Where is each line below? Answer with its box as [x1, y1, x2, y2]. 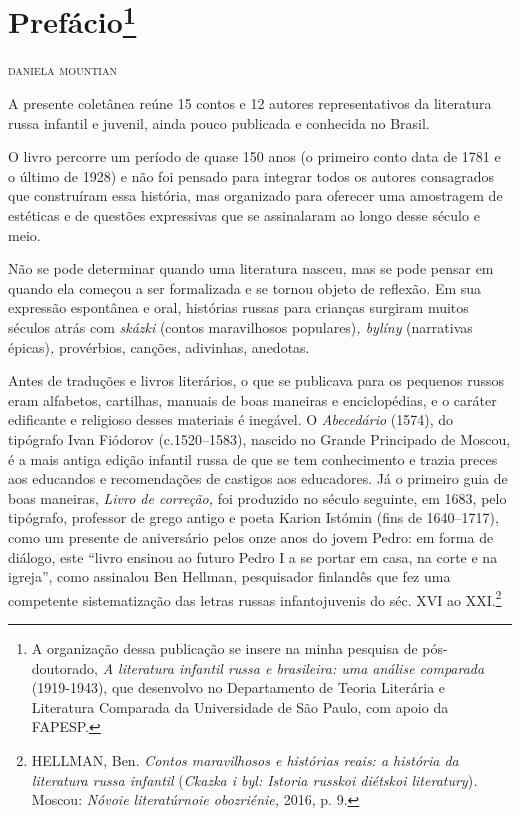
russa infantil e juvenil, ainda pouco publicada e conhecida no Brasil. [8, 112, 430, 133]
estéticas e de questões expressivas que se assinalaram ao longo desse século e [8, 205, 480, 226]
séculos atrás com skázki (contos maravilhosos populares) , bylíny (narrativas [8, 316, 473, 337]
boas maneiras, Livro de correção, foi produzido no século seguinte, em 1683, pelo [8, 487, 507, 508]
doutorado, [31, 657, 98, 678]
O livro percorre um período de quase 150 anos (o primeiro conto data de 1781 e [8, 146, 501, 167]
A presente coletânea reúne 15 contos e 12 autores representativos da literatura [8, 93, 492, 114]
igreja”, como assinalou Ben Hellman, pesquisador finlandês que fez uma [8, 566, 451, 587]
